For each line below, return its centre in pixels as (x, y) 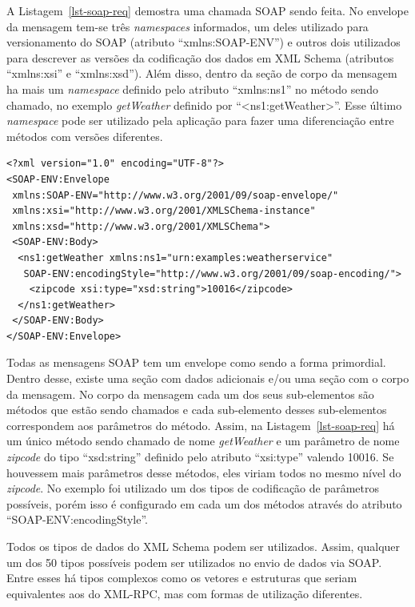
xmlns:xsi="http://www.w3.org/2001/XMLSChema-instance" (164, 211)
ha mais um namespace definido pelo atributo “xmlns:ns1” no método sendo (192, 88)
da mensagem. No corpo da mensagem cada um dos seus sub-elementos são (190, 394)
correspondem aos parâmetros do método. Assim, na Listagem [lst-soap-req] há (201, 425)
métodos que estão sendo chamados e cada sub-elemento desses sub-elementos (197, 410)
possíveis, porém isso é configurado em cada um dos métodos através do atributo (204, 503)
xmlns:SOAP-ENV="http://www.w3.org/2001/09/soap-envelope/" (176, 195)
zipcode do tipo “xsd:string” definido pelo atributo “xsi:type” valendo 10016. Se (200, 457)
